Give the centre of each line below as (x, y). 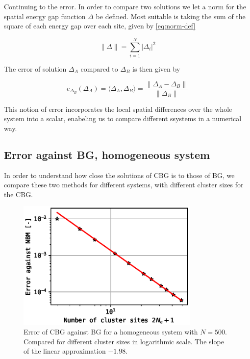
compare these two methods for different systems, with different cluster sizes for (124, 185)
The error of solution (35, 68)
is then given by (156, 68)
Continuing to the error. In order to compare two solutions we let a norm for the (125, 6)
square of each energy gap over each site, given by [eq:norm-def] (100, 26)
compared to (99, 68)
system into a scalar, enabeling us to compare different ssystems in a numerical (123, 118)
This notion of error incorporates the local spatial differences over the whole (118, 109)
